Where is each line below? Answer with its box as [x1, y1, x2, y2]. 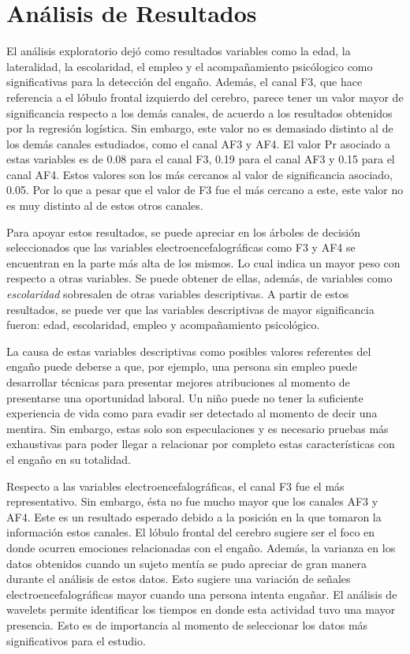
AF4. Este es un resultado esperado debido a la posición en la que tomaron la [6, 508, 382, 525]
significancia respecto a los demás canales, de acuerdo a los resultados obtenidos [6, 104, 393, 121]
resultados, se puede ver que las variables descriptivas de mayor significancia [6, 301, 375, 317]
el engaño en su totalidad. [6, 450, 131, 467]
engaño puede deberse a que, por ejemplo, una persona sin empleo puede [6, 358, 357, 375]
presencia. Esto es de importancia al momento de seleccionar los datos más [6, 616, 368, 633]
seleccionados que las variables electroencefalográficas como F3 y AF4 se [6, 239, 356, 256]
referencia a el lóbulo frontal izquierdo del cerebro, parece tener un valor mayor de [6, 88, 404, 105]
